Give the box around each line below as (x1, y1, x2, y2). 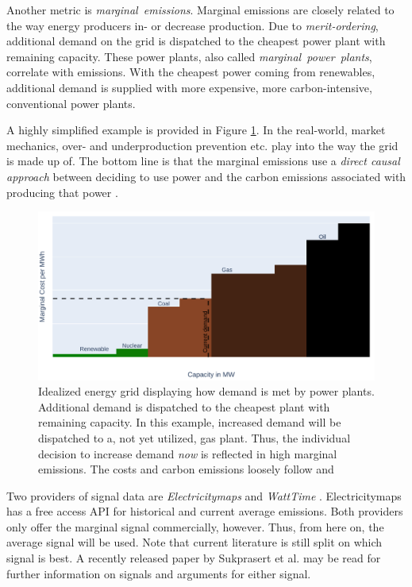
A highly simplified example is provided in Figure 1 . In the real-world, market (6, 122, 386, 138)
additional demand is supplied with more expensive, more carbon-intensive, (6, 79, 372, 95)
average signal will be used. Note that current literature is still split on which (6, 534, 383, 550)
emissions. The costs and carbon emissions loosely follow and (38, 461, 334, 477)
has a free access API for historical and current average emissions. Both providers (6, 503, 403, 519)
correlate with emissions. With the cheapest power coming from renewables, (6, 64, 375, 80)
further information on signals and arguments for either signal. (6, 565, 311, 581)
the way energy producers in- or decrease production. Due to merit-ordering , (6, 17, 379, 33)
